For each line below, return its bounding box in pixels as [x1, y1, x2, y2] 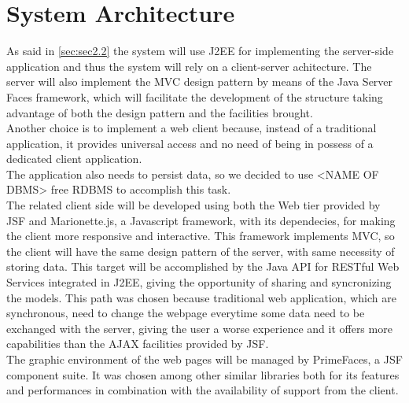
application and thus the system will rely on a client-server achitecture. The [6, 57, 372, 74]
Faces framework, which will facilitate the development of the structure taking [6, 88, 383, 105]
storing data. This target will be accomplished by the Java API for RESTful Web [6, 258, 400, 275]
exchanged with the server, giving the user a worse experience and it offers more [6, 320, 392, 336]
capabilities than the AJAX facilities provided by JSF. [6, 335, 269, 352]
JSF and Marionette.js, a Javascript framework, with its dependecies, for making [6, 212, 396, 228]
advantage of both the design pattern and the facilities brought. [6, 104, 313, 120]
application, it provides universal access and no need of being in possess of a [6, 135, 374, 151]
